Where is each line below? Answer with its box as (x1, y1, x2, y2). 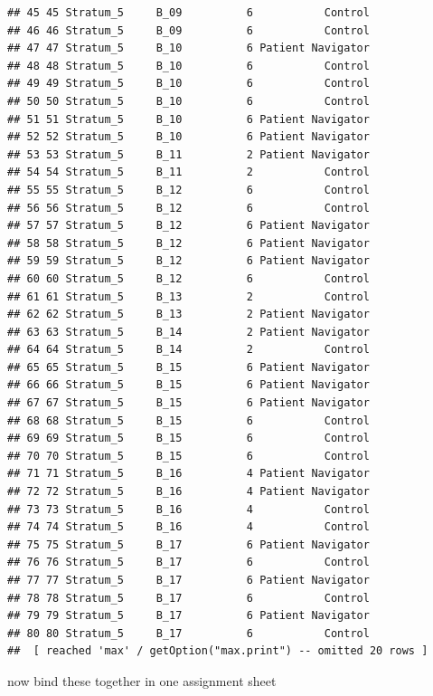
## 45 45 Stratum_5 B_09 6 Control (7, 6, 370, 19)
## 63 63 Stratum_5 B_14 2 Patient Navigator (7, 325, 370, 338)
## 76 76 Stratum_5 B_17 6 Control (7, 556, 370, 569)
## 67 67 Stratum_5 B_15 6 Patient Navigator (7, 396, 370, 410)
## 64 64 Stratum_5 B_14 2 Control (7, 343, 370, 357)
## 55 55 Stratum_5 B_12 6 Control (7, 183, 370, 196)
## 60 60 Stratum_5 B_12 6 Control (7, 272, 370, 285)
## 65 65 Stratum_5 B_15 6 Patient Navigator (7, 360, 370, 374)
